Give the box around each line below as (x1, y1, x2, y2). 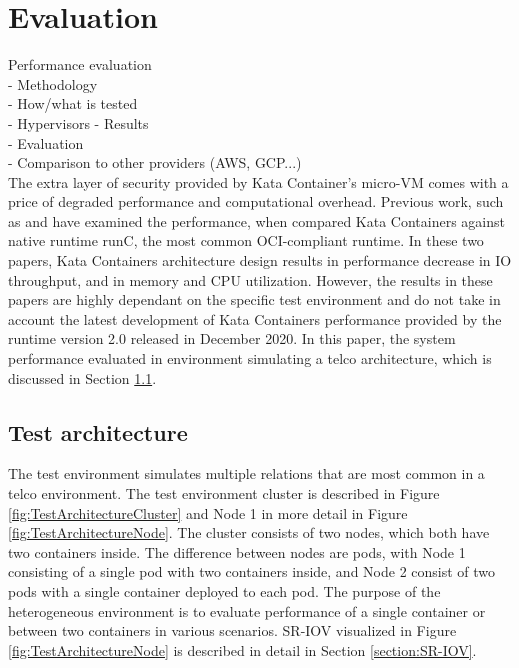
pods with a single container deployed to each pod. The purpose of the (8, 580, 441, 601)
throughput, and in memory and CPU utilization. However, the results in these (8, 269, 493, 290)
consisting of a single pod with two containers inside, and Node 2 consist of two (8, 561, 496, 582)
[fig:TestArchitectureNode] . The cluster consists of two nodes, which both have (8, 522, 490, 543)
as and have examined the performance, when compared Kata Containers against (8, 210, 505, 231)
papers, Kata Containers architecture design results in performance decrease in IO (8, 250, 512, 271)
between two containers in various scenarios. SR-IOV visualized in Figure (8, 620, 457, 641)
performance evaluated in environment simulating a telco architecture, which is (8, 348, 492, 369)
